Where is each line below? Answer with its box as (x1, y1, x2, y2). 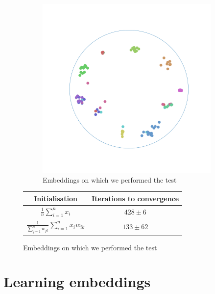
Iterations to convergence (92, 193, 179, 203)
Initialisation (34, 193, 78, 203)
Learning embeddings (3, 271, 151, 291)
